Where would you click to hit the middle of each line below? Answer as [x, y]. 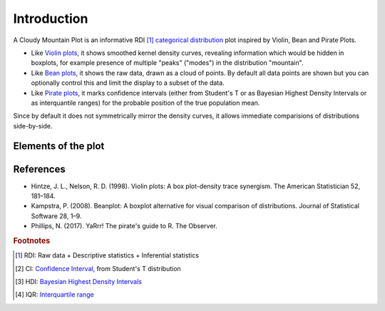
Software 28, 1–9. [56, 216]
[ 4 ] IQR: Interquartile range [55, 295]
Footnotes [32, 240]
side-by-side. [33, 126]
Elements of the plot [59, 146]
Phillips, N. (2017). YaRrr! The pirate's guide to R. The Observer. [124, 226]
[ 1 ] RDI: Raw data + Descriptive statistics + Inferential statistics [107, 255]
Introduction [51, 19]
